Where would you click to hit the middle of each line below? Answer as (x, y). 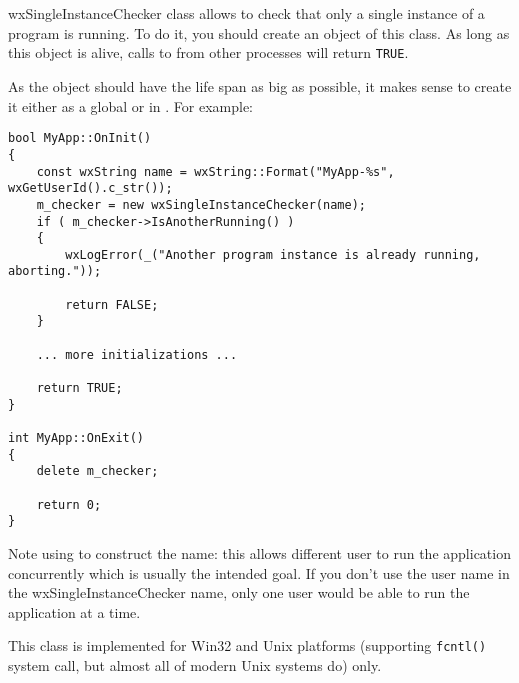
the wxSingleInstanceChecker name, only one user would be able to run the (239, 592)
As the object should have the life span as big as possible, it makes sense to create (260, 86)
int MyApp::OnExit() (76, 438)
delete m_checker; (97, 471)
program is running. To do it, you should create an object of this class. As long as (259, 32)
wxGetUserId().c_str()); (90, 188)
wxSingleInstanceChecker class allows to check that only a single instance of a (246, 13)
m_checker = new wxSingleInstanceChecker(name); (201, 204)
